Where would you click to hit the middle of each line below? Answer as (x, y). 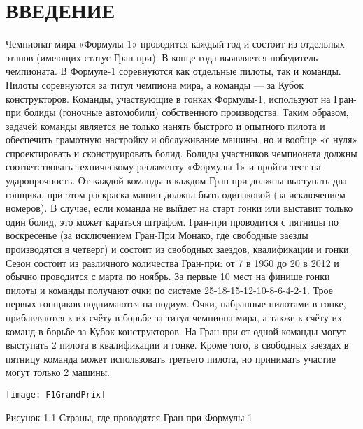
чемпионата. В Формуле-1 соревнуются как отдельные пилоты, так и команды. (173, 71)
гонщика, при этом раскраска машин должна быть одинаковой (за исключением (176, 194)
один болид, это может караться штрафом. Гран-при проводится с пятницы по (172, 221)
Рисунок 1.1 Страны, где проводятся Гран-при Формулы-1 (129, 417)
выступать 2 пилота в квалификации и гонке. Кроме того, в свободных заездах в (177, 345)
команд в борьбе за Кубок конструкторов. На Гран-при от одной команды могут (176, 331)
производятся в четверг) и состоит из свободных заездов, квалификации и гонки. (179, 249)
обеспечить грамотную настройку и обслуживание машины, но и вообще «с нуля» (182, 139)
